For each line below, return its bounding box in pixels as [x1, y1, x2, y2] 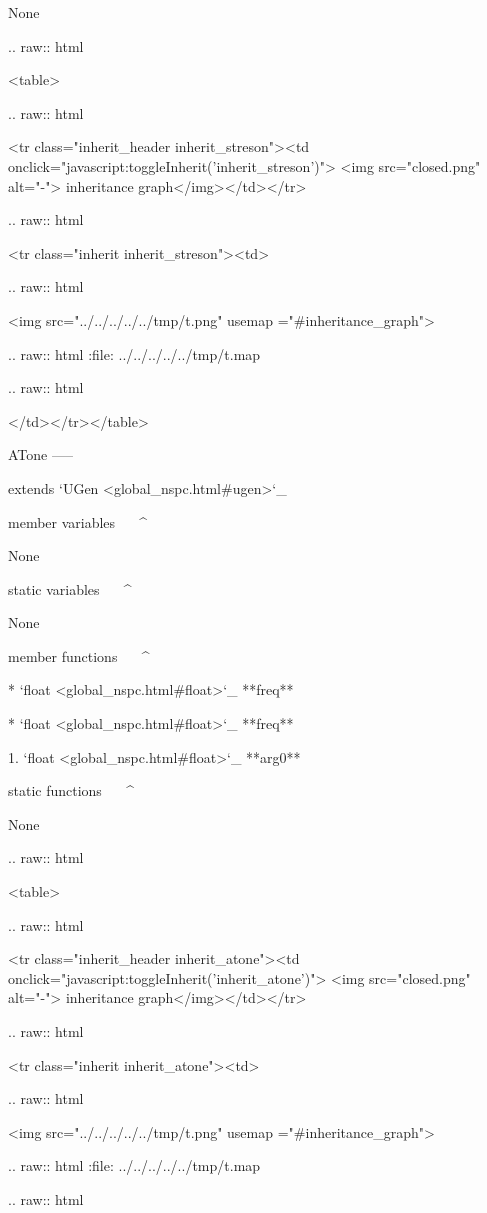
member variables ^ [8, 511, 148, 532]
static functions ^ [8, 780, 134, 801]
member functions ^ [8, 645, 150, 666]
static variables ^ [8, 578, 132, 599]
